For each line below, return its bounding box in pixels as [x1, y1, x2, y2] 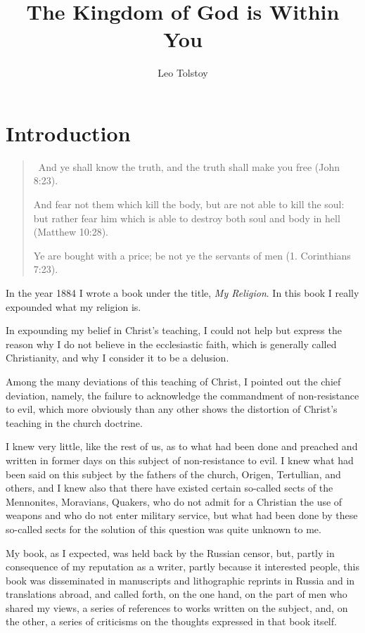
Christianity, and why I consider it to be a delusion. [6, 350, 229, 365]
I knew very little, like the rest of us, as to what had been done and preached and [6, 439, 358, 454]
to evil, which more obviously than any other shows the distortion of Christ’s [6, 402, 338, 416]
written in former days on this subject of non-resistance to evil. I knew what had [6, 452, 354, 467]
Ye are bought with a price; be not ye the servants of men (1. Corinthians [33, 248, 351, 262]
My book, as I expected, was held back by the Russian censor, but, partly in [6, 545, 335, 560]
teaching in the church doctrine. [6, 415, 143, 430]
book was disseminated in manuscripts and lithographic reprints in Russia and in [6, 573, 355, 587]
